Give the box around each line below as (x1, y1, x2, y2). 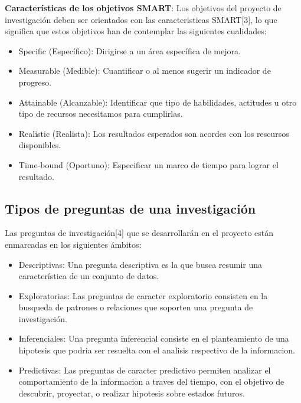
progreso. (18, 76, 52, 88)
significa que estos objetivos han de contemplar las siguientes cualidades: (5, 25, 267, 37)
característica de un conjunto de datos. (18, 270, 159, 282)
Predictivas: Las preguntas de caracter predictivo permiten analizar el (18, 363, 271, 376)
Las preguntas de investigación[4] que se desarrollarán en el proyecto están (5, 227, 274, 239)
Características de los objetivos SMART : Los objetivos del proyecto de (5, 2, 282, 14)
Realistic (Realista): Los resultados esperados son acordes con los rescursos (18, 127, 289, 139)
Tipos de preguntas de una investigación (5, 199, 256, 217)
